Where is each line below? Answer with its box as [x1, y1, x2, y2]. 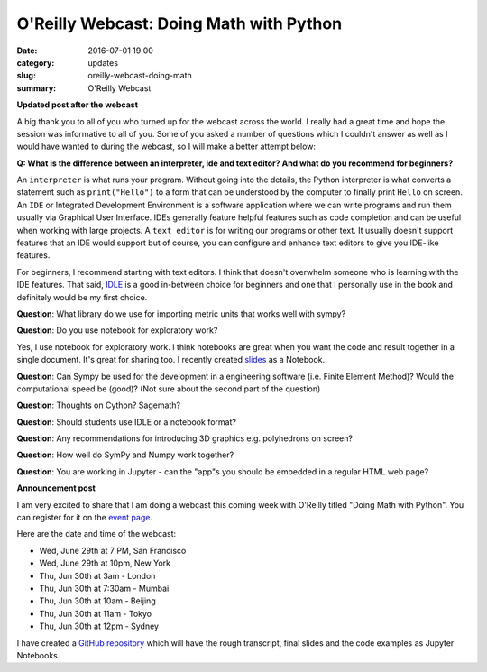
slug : [16, 70, 36, 81]
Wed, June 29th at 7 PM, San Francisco [39, 545, 187, 556]
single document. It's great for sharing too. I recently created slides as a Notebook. [16, 354, 326, 365]
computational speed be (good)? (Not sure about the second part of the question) [16, 383, 321, 394]
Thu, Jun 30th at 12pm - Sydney [39, 621, 160, 631]
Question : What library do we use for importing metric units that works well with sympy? [16, 308, 346, 319]
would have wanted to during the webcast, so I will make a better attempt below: [16, 141, 316, 152]
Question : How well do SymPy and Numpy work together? [16, 449, 234, 460]
